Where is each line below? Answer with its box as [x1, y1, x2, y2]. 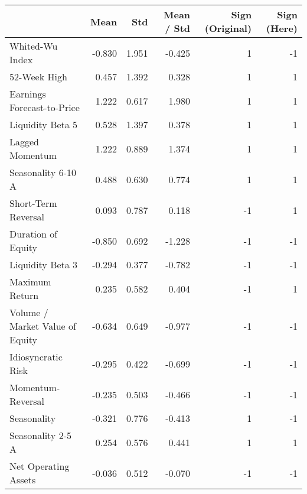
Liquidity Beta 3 [9, 258, 78, 271]
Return [9, 288, 39, 302]
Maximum [9, 275, 51, 288]
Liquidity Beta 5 [9, 118, 78, 131]
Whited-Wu [9, 39, 58, 53]
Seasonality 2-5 [9, 428, 71, 442]
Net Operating [9, 459, 70, 473]
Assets [9, 473, 36, 486]
